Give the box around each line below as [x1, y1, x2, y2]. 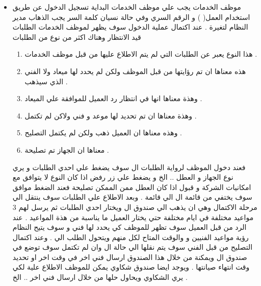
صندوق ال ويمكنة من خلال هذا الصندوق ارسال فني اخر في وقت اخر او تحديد [12, 251, 247, 262]
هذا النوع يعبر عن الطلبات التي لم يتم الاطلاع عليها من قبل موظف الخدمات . [24, 49, 257, 59]
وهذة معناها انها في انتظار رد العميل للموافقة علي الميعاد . [24, 93, 202, 104]
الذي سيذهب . [24, 76, 68, 86]
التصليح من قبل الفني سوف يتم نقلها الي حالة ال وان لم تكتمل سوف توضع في [12, 242, 253, 252]
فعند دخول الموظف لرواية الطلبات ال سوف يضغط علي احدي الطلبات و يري [12, 161, 246, 172]
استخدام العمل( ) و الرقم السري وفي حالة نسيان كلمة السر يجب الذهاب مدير [12, 11, 250, 22]
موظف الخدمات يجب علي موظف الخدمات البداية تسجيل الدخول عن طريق [12, 2, 241, 12]
